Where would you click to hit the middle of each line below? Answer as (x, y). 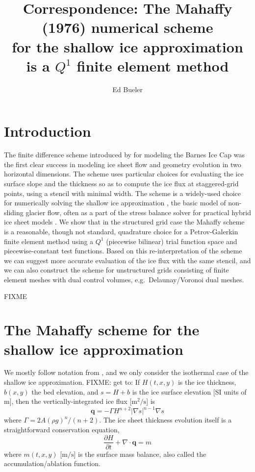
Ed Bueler (127, 89)
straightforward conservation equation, (62, 429)
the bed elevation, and (65, 391)
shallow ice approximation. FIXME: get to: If (72, 382)
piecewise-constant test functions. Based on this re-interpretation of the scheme (123, 251)
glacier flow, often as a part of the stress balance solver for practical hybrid (138, 212)
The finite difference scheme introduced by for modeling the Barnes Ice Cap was (124, 155)
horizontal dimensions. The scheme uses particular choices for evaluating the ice (124, 174)
